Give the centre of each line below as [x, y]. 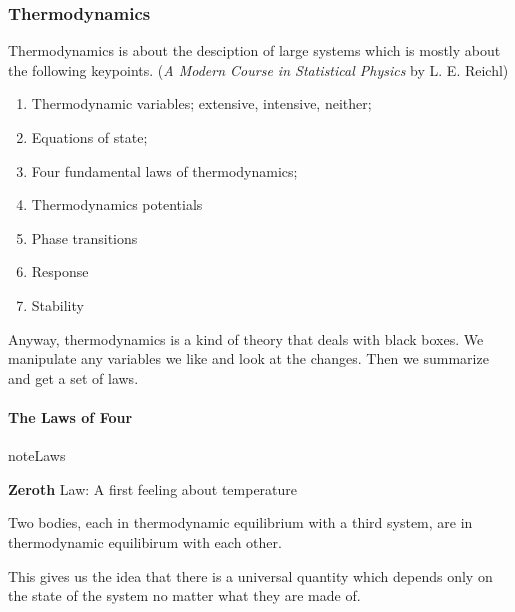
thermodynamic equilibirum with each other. [145, 541]
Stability [57, 304]
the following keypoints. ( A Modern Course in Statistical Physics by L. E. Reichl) [258, 69]
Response [60, 271]
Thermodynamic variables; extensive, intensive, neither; [201, 103]
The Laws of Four [70, 416]
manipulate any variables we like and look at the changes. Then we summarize [248, 358]
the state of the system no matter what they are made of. [184, 595]
